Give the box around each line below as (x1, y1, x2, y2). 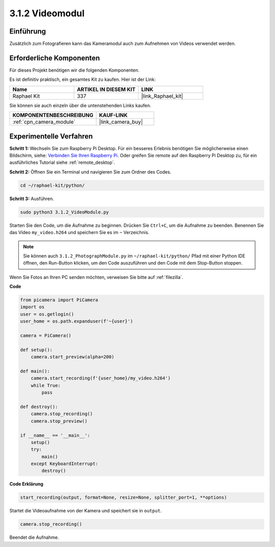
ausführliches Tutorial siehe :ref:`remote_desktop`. (9, 159, 116, 165)
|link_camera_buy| (99, 119, 143, 126)
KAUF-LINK (99, 112, 128, 119)
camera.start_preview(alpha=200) (31, 354, 115, 360)
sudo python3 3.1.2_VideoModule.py (20, 209, 109, 215)
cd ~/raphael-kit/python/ (20, 182, 85, 188)
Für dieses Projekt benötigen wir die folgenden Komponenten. (9, 67, 140, 73)
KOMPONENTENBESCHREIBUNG (12, 112, 94, 119)
